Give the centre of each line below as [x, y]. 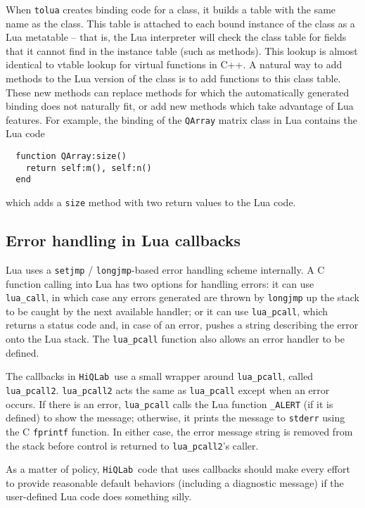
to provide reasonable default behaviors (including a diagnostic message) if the [175, 482]
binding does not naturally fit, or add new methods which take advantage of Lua [180, 106]
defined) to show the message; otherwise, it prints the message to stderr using [175, 418]
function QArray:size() [71, 157]
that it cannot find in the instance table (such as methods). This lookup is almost [182, 50]
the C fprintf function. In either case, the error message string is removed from [179, 431]
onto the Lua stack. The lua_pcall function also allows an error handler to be [175, 339]
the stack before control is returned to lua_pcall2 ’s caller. [132, 445]
